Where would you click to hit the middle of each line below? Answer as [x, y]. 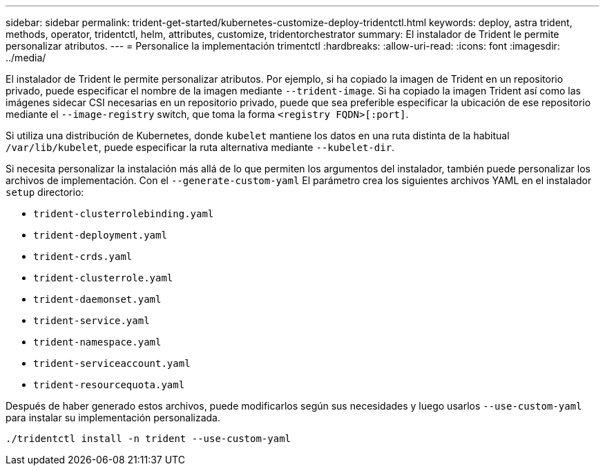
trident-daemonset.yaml [97, 299]
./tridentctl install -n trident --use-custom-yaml [148, 439]
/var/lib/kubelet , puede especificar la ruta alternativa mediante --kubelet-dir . [200, 147]
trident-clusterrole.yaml [103, 278]
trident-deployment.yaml [100, 235]
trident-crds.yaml [83, 257]
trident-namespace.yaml [97, 342]
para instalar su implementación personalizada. [113, 418]
